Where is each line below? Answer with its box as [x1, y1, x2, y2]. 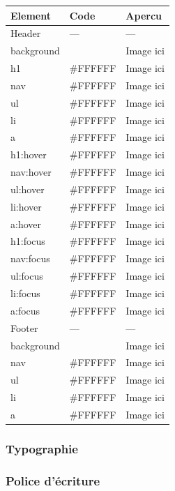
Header [10, 26, 41, 40]
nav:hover [10, 165, 52, 179]
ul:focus [10, 269, 43, 283]
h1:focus [10, 234, 45, 248]
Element [10, 8, 51, 22]
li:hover [10, 199, 42, 213]
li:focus [10, 286, 40, 300]
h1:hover [10, 147, 47, 162]
